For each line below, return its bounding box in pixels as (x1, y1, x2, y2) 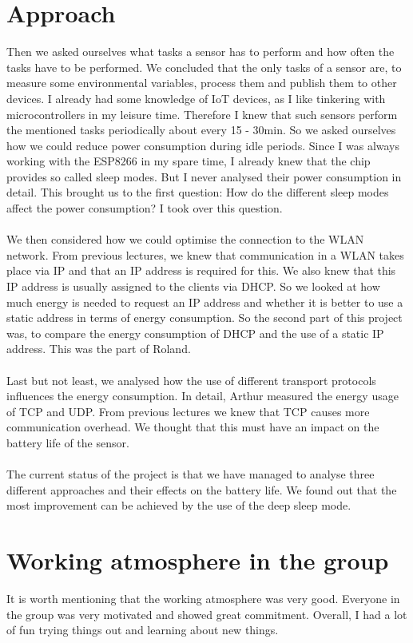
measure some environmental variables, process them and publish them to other (6, 74, 397, 91)
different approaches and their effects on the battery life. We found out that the (6, 481, 397, 498)
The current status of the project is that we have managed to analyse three (6, 466, 375, 482)
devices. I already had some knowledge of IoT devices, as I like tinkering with (6, 89, 386, 106)
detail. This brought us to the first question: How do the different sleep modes (6, 184, 389, 200)
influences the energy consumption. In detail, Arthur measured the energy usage (6, 387, 399, 404)
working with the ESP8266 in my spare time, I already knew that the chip (6, 153, 371, 169)
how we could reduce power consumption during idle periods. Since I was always (6, 137, 399, 153)
